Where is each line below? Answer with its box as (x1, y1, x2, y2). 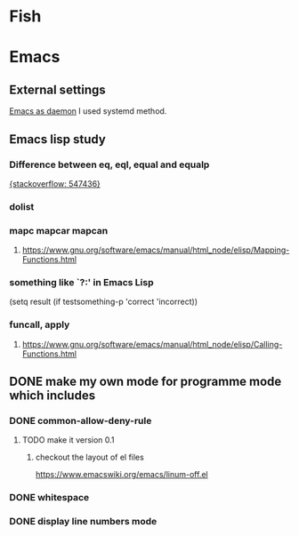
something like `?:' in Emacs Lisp (9, 276, 154, 289)
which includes (9, 388, 96, 404)
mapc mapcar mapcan (9, 224, 109, 236)
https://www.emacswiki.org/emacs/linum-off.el (35, 469, 208, 480)
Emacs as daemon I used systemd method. (9, 106, 167, 116)
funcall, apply (9, 318, 70, 331)
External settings (9, 82, 107, 97)
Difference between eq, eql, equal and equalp (9, 158, 210, 171)
